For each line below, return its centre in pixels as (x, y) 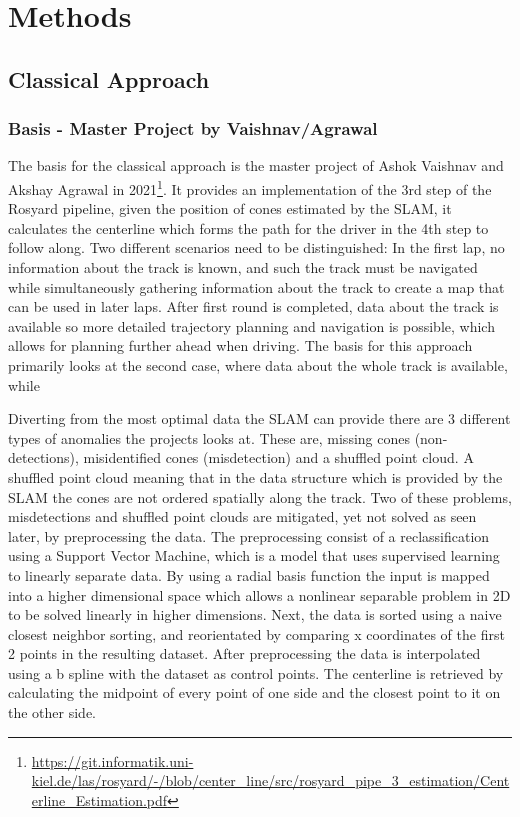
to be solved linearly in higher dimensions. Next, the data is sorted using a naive (255, 614)
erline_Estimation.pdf (99, 799)
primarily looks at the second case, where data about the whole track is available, (258, 364)
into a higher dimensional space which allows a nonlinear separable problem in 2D (259, 594)
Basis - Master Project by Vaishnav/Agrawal (193, 128)
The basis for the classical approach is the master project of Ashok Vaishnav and (256, 165)
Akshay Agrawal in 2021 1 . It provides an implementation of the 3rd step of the (250, 187)
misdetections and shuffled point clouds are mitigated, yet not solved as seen (242, 516)
